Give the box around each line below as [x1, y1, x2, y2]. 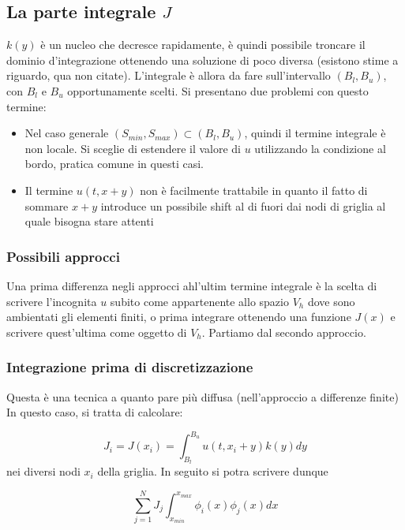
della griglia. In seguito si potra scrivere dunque [97, 463, 328, 480]
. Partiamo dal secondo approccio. [201, 323, 366, 340]
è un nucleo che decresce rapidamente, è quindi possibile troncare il [40, 36, 366, 53]
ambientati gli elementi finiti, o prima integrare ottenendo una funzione [6, 308, 351, 325]
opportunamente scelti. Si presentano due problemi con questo [67, 82, 369, 99]
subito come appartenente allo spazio [110, 293, 289, 309]
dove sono [307, 293, 355, 309]
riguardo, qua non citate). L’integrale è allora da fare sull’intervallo [6, 67, 331, 84]
